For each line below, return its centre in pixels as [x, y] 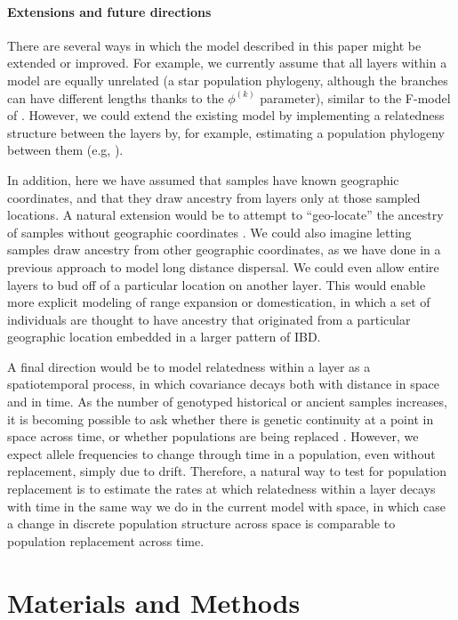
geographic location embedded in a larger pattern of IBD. [164, 337]
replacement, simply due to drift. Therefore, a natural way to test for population [227, 471]
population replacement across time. [106, 540]
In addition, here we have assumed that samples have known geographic [203, 179]
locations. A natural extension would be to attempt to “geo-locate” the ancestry [225, 215]
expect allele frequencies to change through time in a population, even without [221, 453]
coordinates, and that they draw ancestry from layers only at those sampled [214, 197]
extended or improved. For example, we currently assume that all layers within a [227, 63]
